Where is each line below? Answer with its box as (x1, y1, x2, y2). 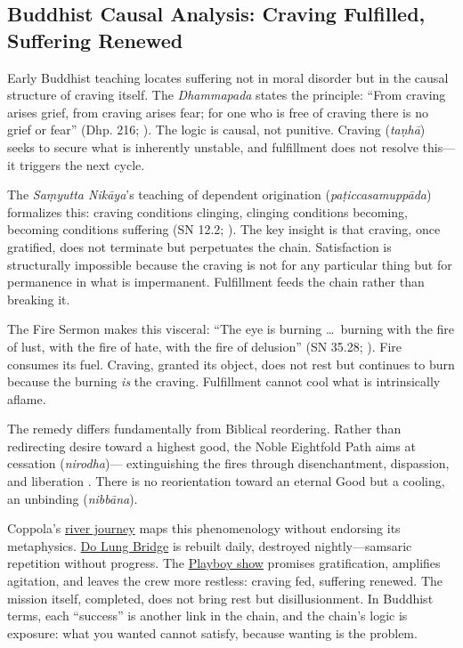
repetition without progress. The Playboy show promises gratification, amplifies (7, 554, 441, 572)
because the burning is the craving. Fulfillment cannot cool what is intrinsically (7, 372, 441, 391)
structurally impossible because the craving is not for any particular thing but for (7, 255, 452, 273)
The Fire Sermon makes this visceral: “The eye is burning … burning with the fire (7, 320, 455, 338)
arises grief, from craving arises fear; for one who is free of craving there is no (7, 102, 428, 121)
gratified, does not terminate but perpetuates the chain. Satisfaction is (7, 237, 392, 255)
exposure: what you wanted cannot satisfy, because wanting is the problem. (7, 623, 418, 642)
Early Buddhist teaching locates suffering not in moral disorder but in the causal (7, 68, 449, 86)
